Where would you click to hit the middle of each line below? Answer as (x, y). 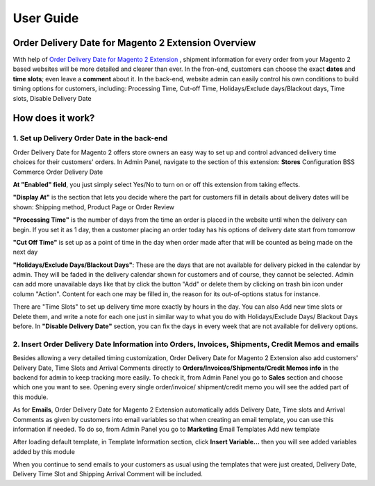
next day (25, 252)
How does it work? (54, 118)
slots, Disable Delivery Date (52, 98)
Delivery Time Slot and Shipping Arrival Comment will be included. (108, 474)
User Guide (46, 18)
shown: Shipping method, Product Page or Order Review (94, 207)
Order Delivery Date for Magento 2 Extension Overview (134, 43)
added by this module (44, 451)
